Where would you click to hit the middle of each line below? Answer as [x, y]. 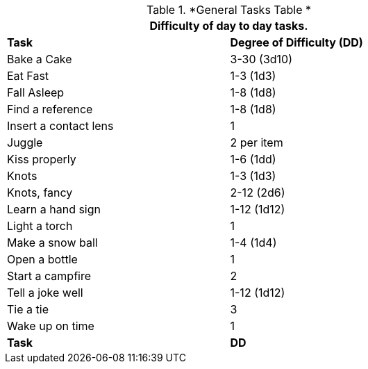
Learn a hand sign [54, 209]
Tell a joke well [45, 293]
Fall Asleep [36, 92]
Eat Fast [28, 76]
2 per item [257, 142]
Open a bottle [42, 259]
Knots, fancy [40, 192]
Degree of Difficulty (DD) [296, 42]
